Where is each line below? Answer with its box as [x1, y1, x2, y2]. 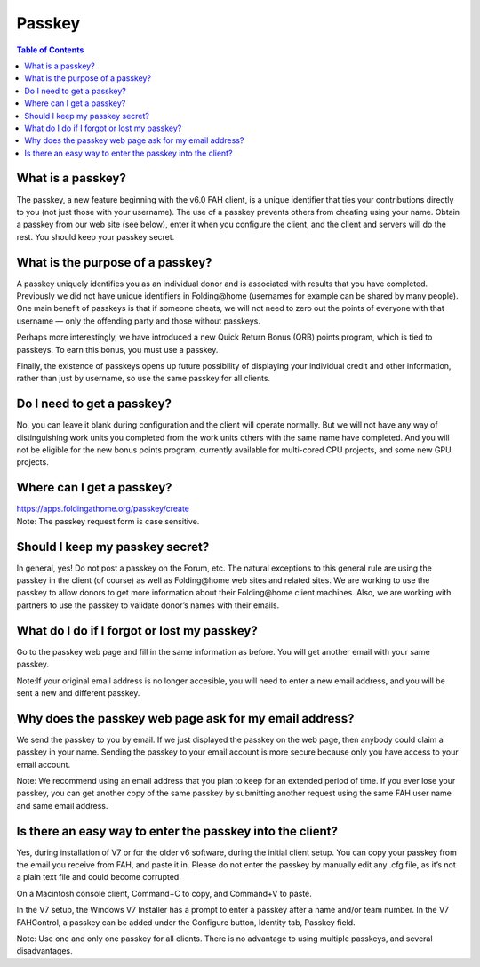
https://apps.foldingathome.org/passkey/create [16, 503, 190, 515]
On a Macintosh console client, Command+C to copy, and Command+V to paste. [16, 888, 313, 899]
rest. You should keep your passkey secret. [16, 231, 175, 242]
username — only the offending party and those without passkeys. [16, 316, 261, 326]
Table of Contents [16, 44, 84, 55]
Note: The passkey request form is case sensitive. [16, 515, 200, 526]
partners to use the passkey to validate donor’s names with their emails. [16, 600, 280, 611]
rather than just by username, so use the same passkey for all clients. [16, 373, 271, 384]
